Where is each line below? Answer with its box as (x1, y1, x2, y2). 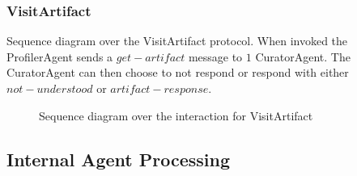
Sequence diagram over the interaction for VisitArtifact (39, 107, 313, 124)
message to (188, 48, 243, 65)
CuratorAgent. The (255, 48, 351, 65)
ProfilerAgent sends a (6, 48, 113, 65)
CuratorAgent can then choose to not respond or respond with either (6, 64, 349, 81)
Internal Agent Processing (6, 146, 231, 171)
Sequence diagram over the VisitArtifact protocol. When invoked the (6, 32, 348, 49)
